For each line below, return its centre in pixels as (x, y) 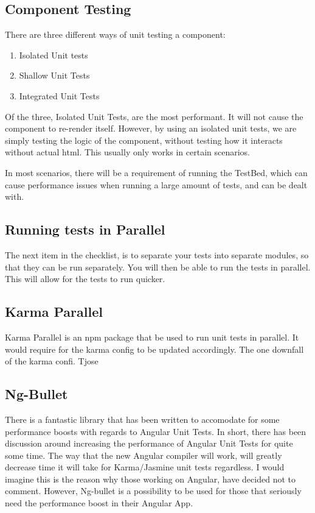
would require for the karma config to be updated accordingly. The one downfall (154, 349)
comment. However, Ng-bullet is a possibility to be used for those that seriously (153, 491)
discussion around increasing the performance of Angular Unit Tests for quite (149, 443)
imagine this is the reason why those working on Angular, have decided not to (150, 479)
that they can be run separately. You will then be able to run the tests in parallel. (158, 267)
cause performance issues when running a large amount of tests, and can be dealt (156, 184)
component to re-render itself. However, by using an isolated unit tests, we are (151, 128)
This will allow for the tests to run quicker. (85, 279)
